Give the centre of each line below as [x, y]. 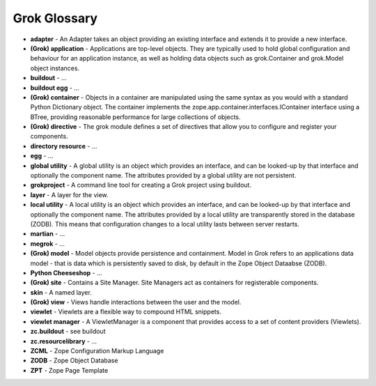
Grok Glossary [55, 18]
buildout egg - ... [55, 88]
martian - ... [48, 234]
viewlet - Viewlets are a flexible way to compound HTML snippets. [126, 312]
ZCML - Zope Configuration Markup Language [97, 351]
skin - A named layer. [61, 292]
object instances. [55, 68]
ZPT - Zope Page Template [69, 370]
